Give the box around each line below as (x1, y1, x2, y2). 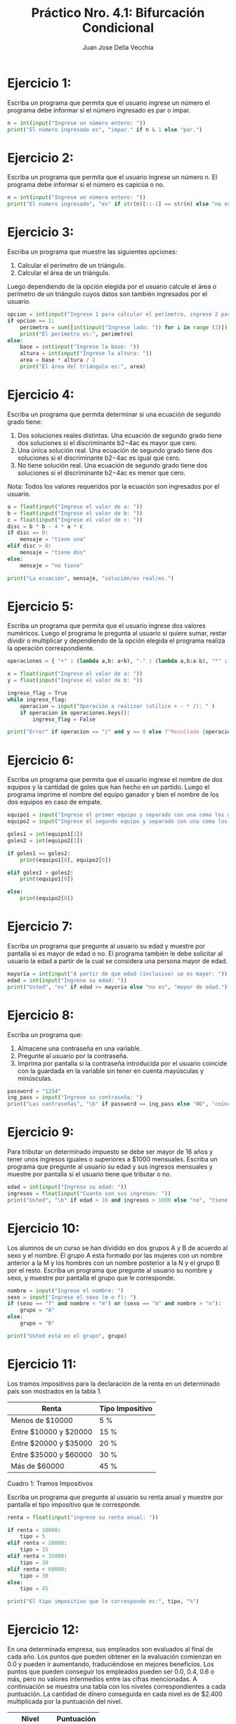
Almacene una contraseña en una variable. (17, 1044, 142, 1053)
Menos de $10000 (11, 1415, 74, 1425)
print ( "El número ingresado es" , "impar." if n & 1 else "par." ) (7, 126, 202, 133)
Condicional (81, 20, 155, 36)
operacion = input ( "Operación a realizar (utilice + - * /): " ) (20, 702, 216, 709)
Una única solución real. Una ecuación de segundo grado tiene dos (17, 446, 213, 454)
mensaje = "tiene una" (20, 536, 86, 543)
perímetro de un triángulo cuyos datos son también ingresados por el (7, 290, 208, 298)
